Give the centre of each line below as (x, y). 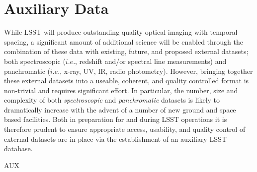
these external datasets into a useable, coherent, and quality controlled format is (127, 81)
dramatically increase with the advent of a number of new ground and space (120, 109)
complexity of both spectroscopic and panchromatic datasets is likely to (112, 100)
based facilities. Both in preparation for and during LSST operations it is (116, 119)
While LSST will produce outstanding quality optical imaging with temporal (121, 32)
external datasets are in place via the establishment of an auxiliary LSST (115, 139)
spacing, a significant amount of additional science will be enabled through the (124, 41)
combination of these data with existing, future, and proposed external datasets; (126, 51)
